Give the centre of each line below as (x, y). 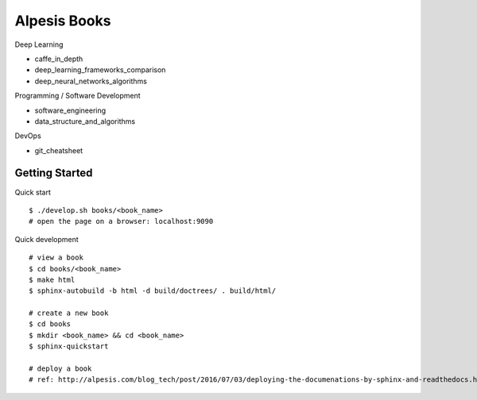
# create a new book (69, 313)
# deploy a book (60, 369)
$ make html (52, 279)
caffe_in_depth (59, 59)
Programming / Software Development (78, 96)
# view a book (56, 258)
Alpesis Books (63, 21)
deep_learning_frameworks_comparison (100, 70)
